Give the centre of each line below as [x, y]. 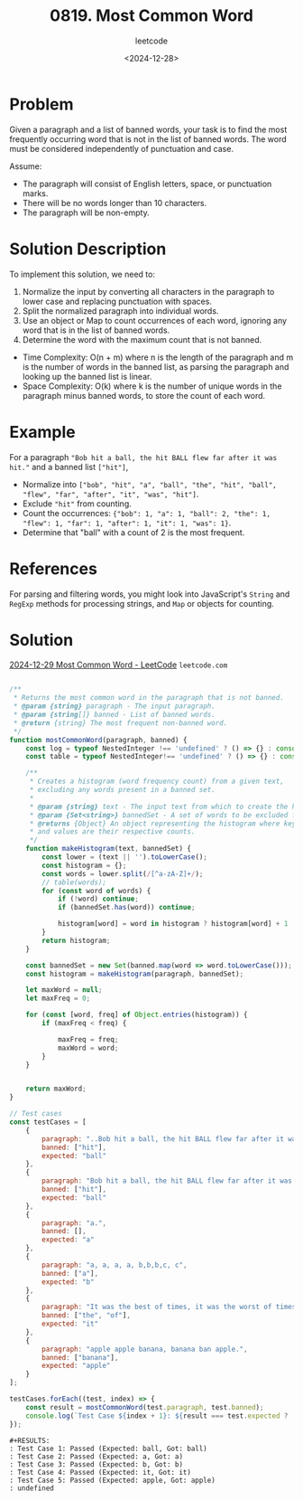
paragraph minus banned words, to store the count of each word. [144, 395]
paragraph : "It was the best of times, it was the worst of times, [171, 1307]
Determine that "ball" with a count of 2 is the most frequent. [133, 532]
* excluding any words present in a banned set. [123, 790]
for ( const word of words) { [96, 891]
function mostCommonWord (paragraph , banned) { [98, 740]
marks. [35, 193]
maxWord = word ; [88, 1048]
